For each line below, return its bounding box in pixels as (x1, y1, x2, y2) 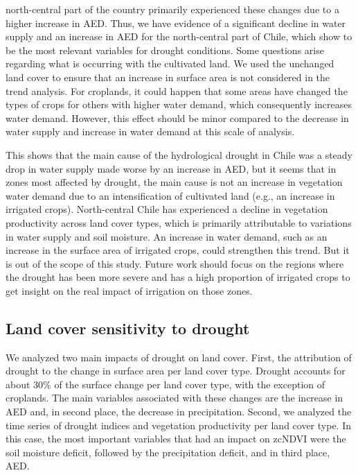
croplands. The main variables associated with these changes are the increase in (6, 390, 343, 405)
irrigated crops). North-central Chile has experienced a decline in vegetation (6, 202, 328, 216)
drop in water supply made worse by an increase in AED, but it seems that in (6, 161, 337, 175)
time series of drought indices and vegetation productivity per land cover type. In (6, 417, 351, 432)
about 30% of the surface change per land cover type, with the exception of (6, 377, 325, 391)
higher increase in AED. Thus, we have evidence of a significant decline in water (6, 15, 346, 30)
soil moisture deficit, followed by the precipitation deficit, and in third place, (6, 444, 330, 459)
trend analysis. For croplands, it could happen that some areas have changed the (6, 83, 348, 98)
